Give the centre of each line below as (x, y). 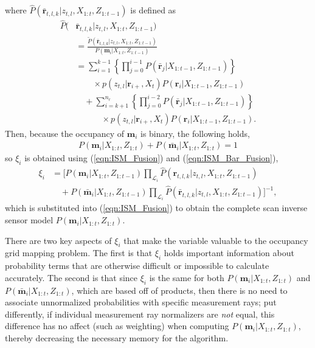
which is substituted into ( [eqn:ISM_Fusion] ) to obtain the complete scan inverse (156, 208)
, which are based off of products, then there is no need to (179, 290)
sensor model (29, 220)
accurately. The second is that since (71, 277)
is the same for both (187, 277)
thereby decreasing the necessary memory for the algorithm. (117, 338)
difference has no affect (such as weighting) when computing (117, 326)
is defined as (153, 10)
